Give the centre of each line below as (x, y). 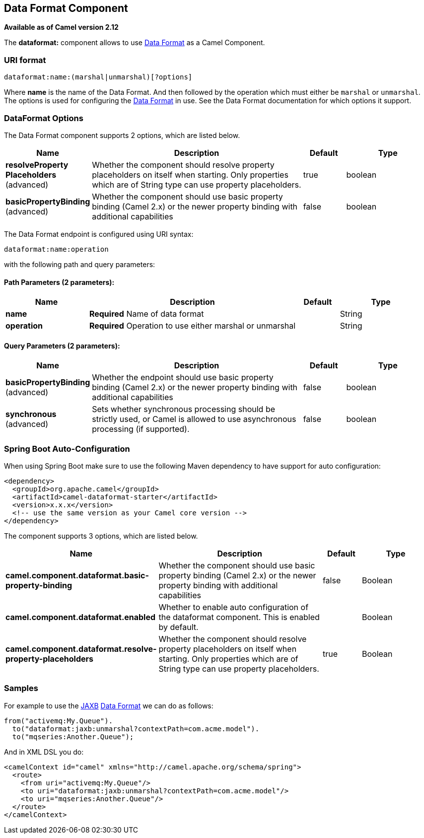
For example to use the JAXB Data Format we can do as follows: (109, 705)
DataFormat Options (44, 118)
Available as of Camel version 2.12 (61, 27)
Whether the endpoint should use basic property (183, 378)
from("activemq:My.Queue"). (59, 721)
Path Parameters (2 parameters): (59, 282)
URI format (25, 60)
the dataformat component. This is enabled (239, 617)
